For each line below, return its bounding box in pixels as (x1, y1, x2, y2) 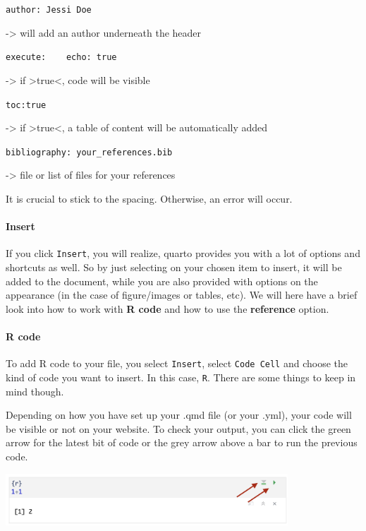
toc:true (6, 100, 47, 110)
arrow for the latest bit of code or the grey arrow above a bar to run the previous (6, 435, 358, 450)
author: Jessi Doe (6, 5, 92, 15)
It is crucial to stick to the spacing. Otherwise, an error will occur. (6, 191, 293, 205)
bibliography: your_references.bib (6, 147, 173, 157)
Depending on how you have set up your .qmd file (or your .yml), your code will (6, 407, 352, 422)
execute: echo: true (6, 52, 117, 63)
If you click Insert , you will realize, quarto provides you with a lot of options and (6, 246, 360, 261)
